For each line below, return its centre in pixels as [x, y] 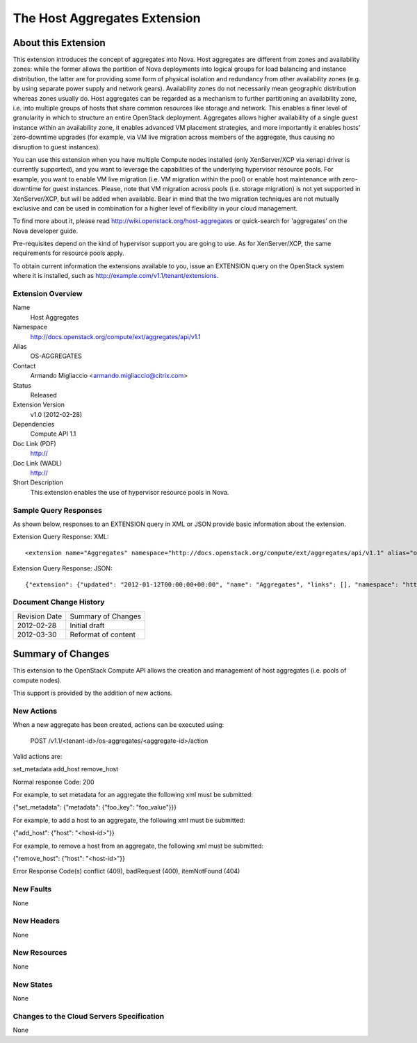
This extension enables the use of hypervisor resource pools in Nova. [130, 492]
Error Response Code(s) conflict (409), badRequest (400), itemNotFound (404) [126, 871]
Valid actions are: [38, 756]
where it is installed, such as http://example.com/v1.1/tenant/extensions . [116, 276]
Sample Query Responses [57, 510]
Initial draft [87, 625]
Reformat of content [103, 634]
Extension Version [39, 405]
